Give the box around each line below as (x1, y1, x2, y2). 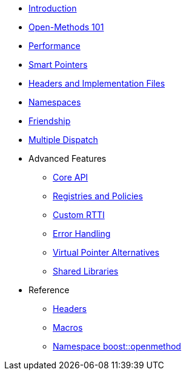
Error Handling (53, 228, 111, 239)
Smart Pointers (28, 59, 88, 70)
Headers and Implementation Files (28, 78, 165, 88)
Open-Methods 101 (28, 22, 104, 32)
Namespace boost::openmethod (53, 341, 181, 351)
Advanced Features (28, 153, 107, 164)
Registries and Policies (53, 191, 143, 201)
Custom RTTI (53, 210, 105, 220)
